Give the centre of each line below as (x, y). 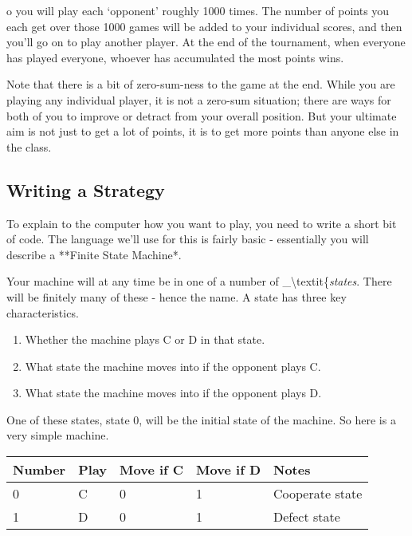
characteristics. (43, 312)
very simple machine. (58, 435)
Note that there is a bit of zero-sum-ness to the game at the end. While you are (201, 84)
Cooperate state (318, 494)
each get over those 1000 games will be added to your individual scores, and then (204, 26)
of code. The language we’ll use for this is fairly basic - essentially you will (188, 239)
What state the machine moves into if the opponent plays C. (173, 366)
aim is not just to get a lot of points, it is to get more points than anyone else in (203, 131)
